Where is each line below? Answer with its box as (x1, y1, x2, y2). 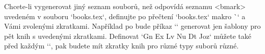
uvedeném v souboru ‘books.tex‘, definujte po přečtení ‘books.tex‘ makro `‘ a (4, 11, 246, 21)
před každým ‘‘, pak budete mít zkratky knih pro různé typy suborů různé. (4, 40, 239, 51)
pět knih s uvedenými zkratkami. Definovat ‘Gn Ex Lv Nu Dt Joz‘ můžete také (4, 30, 251, 41)
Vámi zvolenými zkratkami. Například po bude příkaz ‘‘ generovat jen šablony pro (4, 21, 261, 31)
